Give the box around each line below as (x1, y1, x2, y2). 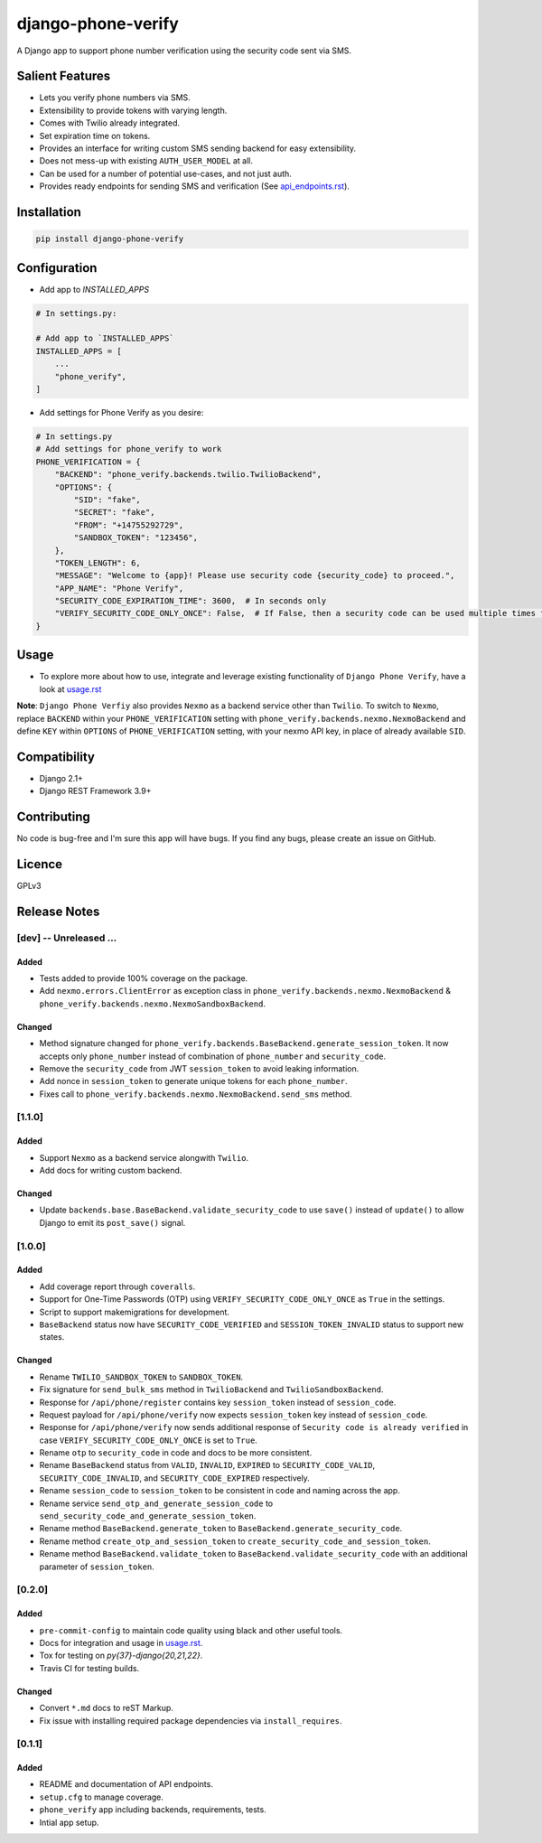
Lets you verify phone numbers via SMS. (39, 92, 192, 103)
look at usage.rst (39, 683, 102, 695)
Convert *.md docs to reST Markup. (39, 1703, 173, 1714)
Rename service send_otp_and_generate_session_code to (39, 1498, 274, 1509)
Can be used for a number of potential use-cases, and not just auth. (39, 168, 293, 179)
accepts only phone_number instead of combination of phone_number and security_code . (39, 1051, 387, 1062)
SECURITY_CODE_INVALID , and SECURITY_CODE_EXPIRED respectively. (39, 1473, 311, 1483)
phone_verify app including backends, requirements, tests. (39, 1804, 266, 1815)
